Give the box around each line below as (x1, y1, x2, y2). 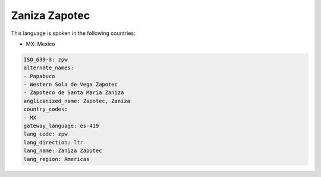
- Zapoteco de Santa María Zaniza (23, 89, 124, 96)
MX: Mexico (26, 40, 56, 47)
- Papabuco (23, 73, 55, 79)
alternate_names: (23, 65, 74, 71)
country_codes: (23, 106, 68, 112)
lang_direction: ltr (23, 139, 83, 146)
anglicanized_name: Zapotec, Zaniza (23, 98, 131, 104)
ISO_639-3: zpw (23, 56, 68, 63)
